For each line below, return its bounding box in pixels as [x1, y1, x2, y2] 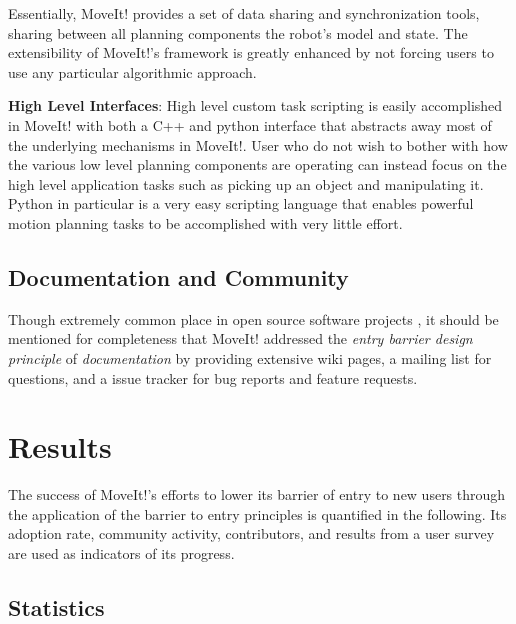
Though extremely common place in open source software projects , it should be [8, 308, 499, 329]
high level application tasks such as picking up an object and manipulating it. [8, 173, 484, 194]
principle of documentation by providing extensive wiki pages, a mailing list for [8, 347, 492, 368]
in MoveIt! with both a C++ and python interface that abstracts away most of [8, 114, 492, 135]
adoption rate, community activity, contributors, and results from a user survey [8, 523, 495, 544]
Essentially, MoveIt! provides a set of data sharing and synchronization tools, [8, 3, 480, 23]
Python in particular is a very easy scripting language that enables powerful [8, 193, 474, 214]
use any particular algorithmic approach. [8, 61, 257, 82]
